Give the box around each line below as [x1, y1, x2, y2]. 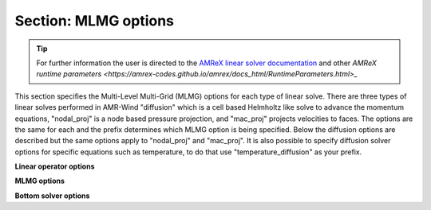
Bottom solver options [14, 191, 90, 200]
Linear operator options [14, 161, 95, 171]
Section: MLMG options [14, 12, 175, 29]
